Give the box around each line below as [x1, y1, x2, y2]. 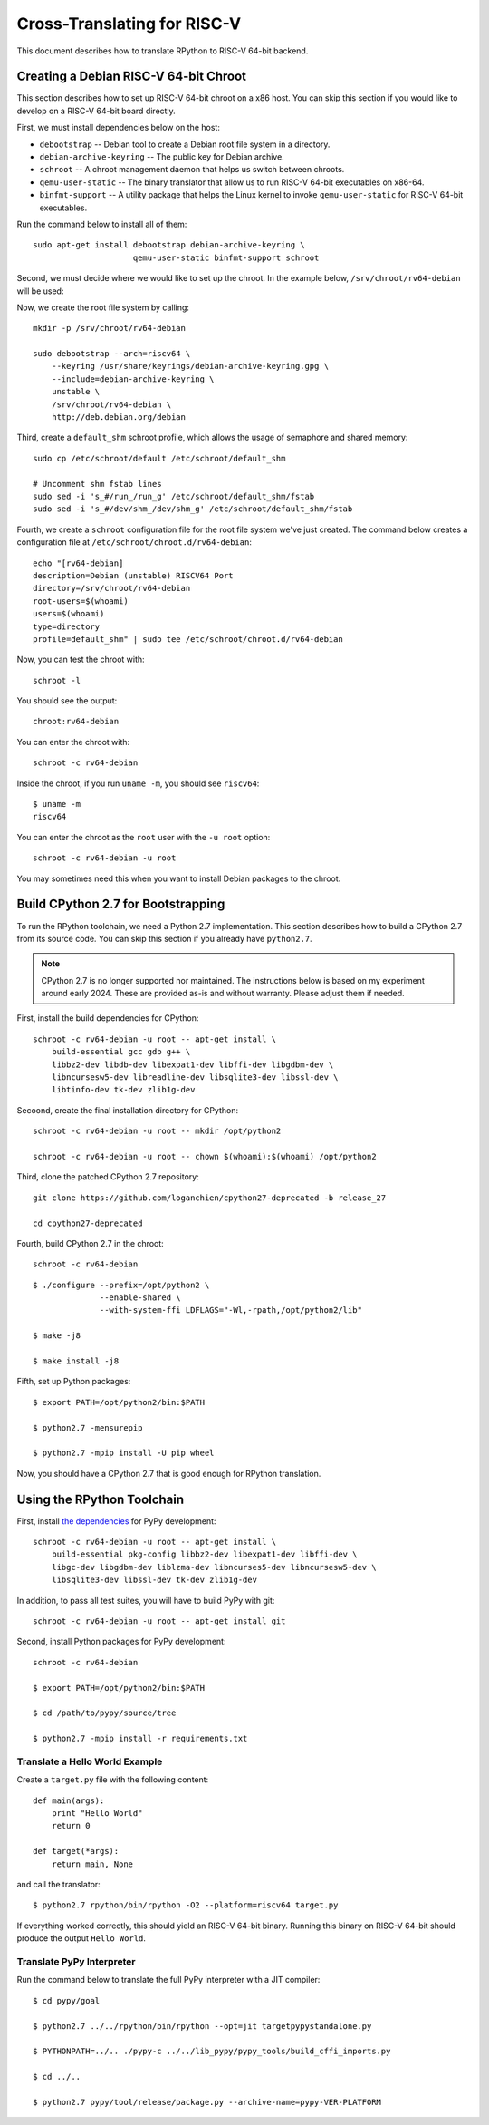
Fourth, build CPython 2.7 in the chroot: [16, 1237, 165, 1248]
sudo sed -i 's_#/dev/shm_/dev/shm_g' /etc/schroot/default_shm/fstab [33, 504, 353, 514]
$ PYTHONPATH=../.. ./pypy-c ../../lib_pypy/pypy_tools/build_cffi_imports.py [33, 2046, 391, 2057]
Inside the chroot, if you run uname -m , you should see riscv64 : [16, 778, 260, 789]
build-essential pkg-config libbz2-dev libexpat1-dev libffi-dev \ [51, 1549, 358, 1559]
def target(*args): [33, 1846, 120, 1857]
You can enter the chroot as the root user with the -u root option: [16, 831, 271, 842]
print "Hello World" [51, 1809, 143, 1819]
